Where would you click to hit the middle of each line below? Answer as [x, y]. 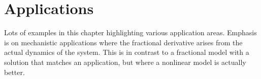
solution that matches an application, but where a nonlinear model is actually [125, 62]
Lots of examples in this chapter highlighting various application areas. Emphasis [130, 32]
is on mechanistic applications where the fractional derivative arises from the [123, 42]
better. [14, 72]
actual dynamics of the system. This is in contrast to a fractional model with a [127, 52]
